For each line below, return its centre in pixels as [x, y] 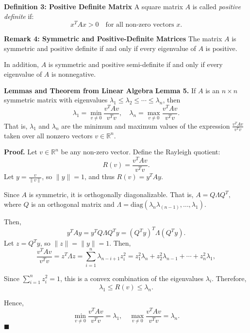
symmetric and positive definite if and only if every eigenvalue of [100, 48]
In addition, [21, 64]
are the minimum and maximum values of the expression [146, 125]
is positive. [221, 48]
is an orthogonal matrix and [73, 204]
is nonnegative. [74, 74]
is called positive [217, 6]
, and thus [100, 176]
